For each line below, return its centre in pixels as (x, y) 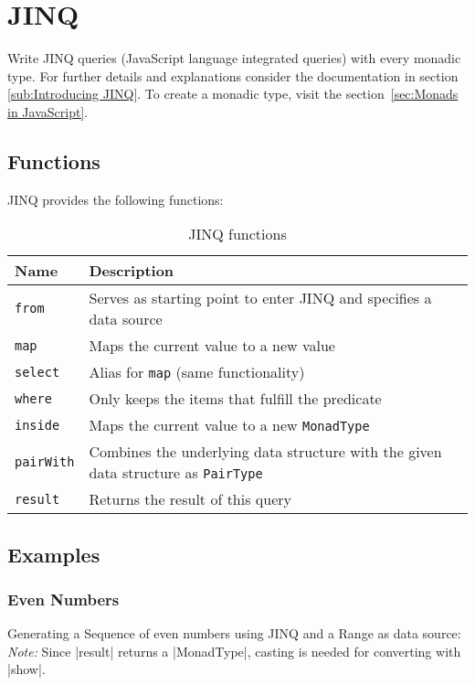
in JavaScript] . (48, 111)
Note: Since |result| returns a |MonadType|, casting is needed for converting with (234, 651)
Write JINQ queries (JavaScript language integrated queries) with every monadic (234, 58)
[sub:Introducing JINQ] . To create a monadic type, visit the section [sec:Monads (233, 94)
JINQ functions (237, 234)
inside (37, 425)
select (37, 372)
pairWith (45, 462)
